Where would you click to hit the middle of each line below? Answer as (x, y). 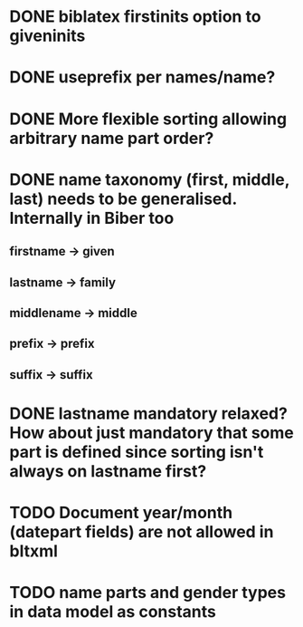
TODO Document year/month (121, 513)
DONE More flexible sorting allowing (148, 119)
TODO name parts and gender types (148, 593)
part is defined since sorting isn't (137, 452)
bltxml (34, 551)
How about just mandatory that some (151, 433)
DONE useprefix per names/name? (142, 77)
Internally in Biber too (92, 218)
